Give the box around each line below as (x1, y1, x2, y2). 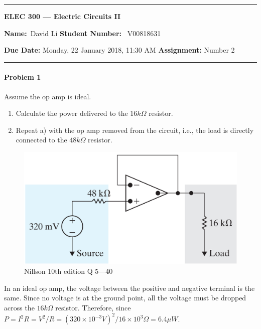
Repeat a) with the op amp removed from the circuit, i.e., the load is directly (16, 124, 254, 135)
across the (4, 302, 35, 312)
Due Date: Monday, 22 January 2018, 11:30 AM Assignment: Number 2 (4, 45, 235, 55)
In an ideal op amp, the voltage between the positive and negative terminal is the (4, 282, 255, 293)
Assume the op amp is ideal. (4, 91, 91, 101)
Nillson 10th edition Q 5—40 (24, 266, 113, 276)
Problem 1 (4, 72, 41, 82)
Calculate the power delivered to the (16, 108, 128, 118)
